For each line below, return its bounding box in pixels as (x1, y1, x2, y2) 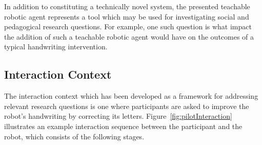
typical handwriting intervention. (4, 41, 108, 52)
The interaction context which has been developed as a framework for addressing (4, 90, 258, 101)
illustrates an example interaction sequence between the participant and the (4, 120, 243, 131)
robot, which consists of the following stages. (4, 131, 145, 141)
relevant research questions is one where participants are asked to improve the (4, 100, 249, 111)
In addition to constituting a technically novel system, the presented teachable (4, 1, 250, 11)
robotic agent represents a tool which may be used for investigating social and (4, 11, 249, 22)
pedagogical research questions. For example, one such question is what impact (4, 21, 252, 32)
